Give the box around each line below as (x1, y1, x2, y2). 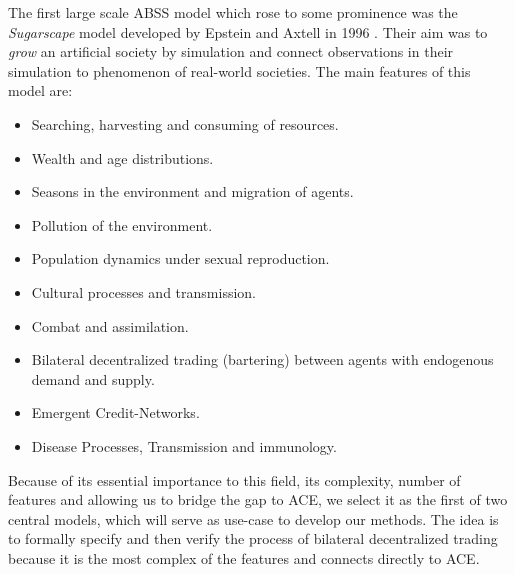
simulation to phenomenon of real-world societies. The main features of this (8, 60, 471, 81)
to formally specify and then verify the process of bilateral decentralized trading (8, 528, 498, 549)
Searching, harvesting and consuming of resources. (31, 113, 339, 134)
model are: (8, 80, 73, 101)
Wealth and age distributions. (31, 147, 214, 168)
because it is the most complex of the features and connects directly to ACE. (8, 547, 480, 568)
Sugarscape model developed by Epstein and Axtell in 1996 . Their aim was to (8, 21, 488, 42)
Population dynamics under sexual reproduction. (31, 248, 330, 269)
